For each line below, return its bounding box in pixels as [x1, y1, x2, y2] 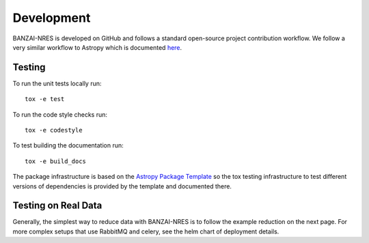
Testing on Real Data [12, 200, 102, 212]
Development [12, 10, 91, 25]
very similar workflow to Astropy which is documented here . [12, 43, 182, 51]
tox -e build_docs [25, 157, 87, 165]
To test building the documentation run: [12, 141, 124, 149]
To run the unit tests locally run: [12, 79, 102, 87]
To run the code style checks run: [12, 110, 108, 119]
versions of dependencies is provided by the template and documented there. [12, 182, 232, 190]
